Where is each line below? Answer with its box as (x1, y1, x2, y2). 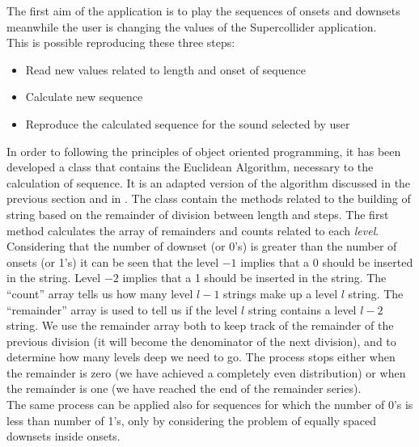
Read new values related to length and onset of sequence (25, 61, 306, 78)
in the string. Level (6, 269, 101, 286)
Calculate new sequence (25, 88, 143, 105)
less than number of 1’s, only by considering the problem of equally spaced (6, 411, 377, 428)
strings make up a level (223, 285, 338, 302)
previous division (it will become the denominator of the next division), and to (6, 332, 396, 349)
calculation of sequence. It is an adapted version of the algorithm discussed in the (6, 174, 411, 191)
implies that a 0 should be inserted (240, 253, 413, 270)
